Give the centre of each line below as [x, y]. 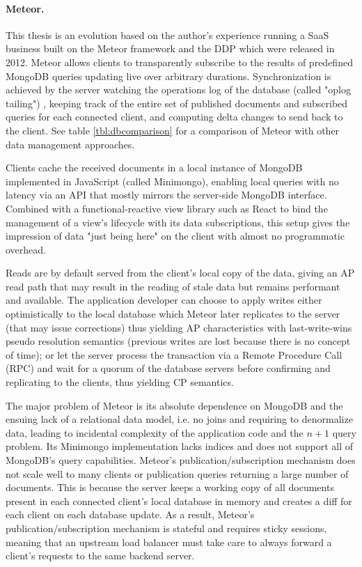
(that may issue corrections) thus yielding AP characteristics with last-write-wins [179, 327]
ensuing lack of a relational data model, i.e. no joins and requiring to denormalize [179, 419]
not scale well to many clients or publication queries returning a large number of [177, 473]
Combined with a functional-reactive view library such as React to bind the [167, 208]
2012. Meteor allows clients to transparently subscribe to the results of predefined [179, 62]
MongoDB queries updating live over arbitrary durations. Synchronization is [168, 76]
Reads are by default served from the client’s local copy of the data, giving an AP [180, 273]
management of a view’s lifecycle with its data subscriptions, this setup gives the [178, 222]
